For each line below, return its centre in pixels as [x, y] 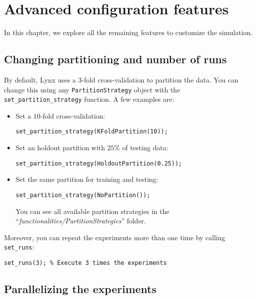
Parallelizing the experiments [80, 289]
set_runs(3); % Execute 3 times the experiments [85, 263]
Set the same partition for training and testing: [87, 179]
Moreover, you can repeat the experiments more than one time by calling [115, 237]
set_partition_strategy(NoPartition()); [83, 195]
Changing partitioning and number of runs [115, 59]
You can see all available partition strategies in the [92, 211]
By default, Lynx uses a [40, 79]
